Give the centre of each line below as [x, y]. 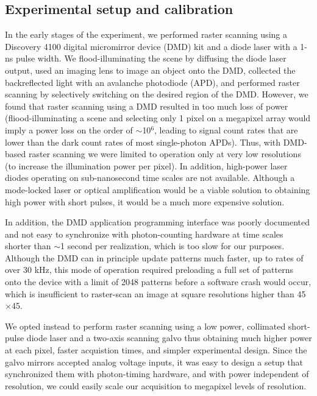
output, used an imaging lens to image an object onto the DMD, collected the [150, 70]
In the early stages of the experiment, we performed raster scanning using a [146, 34]
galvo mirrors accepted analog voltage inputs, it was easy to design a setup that [154, 362]
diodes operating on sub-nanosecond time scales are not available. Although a [150, 178]
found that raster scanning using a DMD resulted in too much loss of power [147, 106]
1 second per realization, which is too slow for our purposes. [173, 246]
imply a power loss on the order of [69, 129]
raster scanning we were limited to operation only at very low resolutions [165, 154]
